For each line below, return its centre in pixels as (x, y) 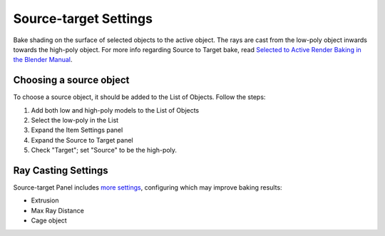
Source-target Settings (83, 19)
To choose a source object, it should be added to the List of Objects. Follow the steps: (139, 97)
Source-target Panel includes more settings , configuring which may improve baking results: (148, 188)
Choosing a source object (71, 80)
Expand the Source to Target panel (82, 140)
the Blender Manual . (43, 60)
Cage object (49, 220)
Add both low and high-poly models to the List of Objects (115, 110)
